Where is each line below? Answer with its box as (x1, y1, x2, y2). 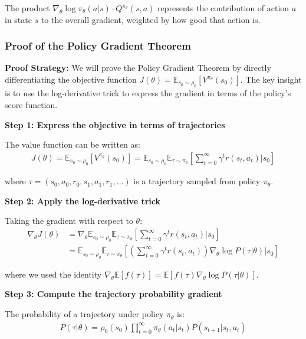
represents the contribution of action (157, 2, 289, 14)
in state (5, 13, 32, 25)
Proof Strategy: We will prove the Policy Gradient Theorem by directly (5, 61, 271, 74)
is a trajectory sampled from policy (133, 175, 261, 187)
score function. (5, 99, 58, 110)
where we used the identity (5, 268, 102, 280)
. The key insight (240, 73, 302, 85)
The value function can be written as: (5, 138, 140, 151)
